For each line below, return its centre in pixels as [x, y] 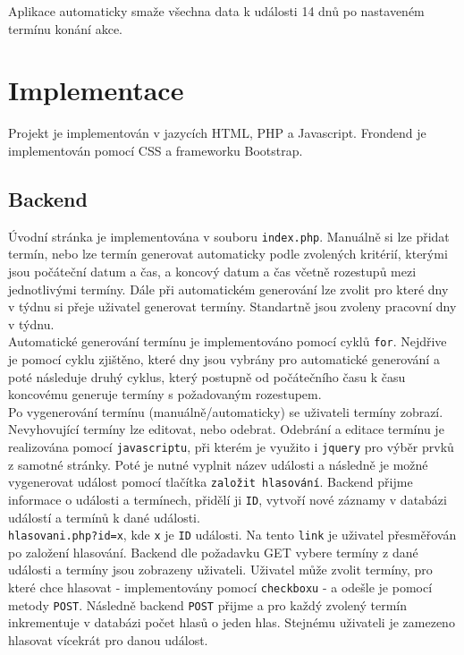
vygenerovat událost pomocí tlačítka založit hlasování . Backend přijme [211, 482]
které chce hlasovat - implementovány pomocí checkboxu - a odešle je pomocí [220, 587]
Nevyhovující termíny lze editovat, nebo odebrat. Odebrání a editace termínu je [226, 429]
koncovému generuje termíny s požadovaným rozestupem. [165, 394]
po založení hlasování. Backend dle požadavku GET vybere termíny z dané [213, 552]
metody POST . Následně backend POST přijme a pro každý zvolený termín [207, 604]
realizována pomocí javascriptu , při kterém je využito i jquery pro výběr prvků [231, 446]
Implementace [96, 90]
